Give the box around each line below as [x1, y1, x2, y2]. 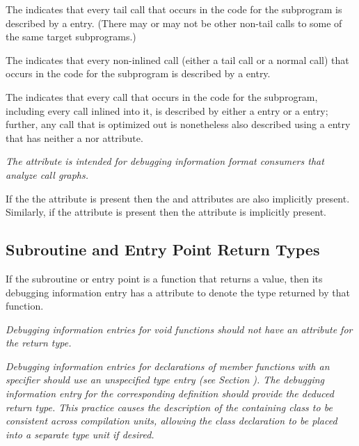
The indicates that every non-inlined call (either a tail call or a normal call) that [6, 52, 349, 67]
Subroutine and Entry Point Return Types [6, 239, 320, 260]
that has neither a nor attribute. [6, 130, 143, 145]
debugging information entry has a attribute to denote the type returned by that [6, 285, 350, 299]
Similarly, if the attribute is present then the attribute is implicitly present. [6, 205, 326, 219]
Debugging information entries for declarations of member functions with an [6, 358, 330, 373]
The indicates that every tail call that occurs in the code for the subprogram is [6, 2, 342, 16]
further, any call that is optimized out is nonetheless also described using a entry [6, 117, 351, 132]
